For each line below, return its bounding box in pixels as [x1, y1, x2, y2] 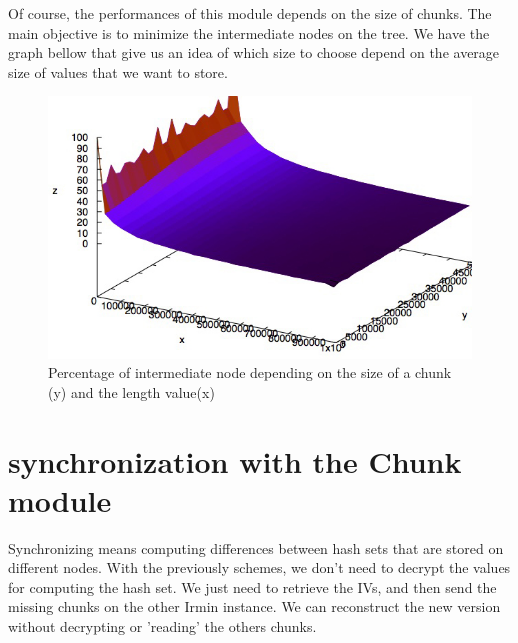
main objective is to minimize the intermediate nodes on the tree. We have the [8, 22, 490, 43]
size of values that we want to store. [8, 61, 228, 82]
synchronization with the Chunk [8, 440, 462, 481]
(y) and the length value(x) [48, 381, 215, 402]
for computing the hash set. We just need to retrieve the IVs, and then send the [8, 576, 497, 597]
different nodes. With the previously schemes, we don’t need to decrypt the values [8, 557, 511, 578]
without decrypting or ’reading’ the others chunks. [8, 616, 317, 637]
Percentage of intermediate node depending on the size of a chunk [48, 362, 452, 383]
